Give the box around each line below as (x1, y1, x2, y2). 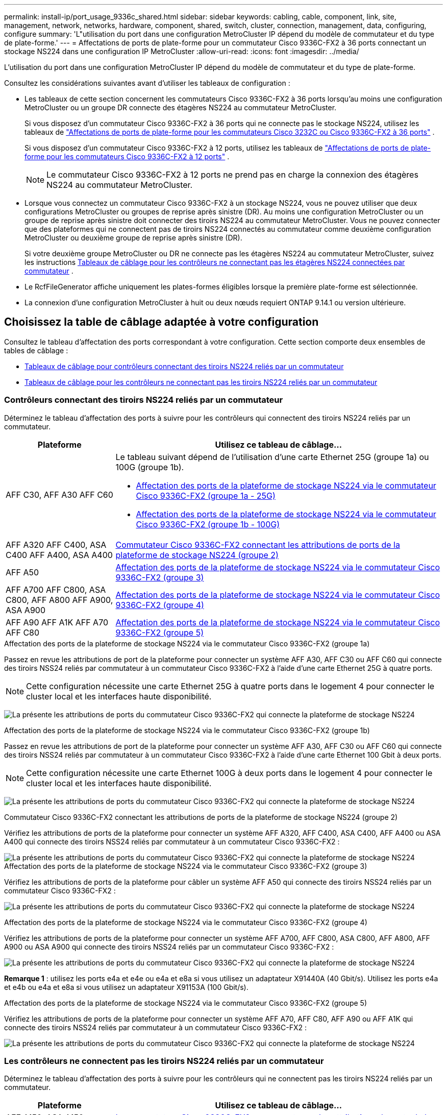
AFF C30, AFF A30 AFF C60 (6, 489, 113, 500)
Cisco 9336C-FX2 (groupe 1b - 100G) (136, 519, 280, 529)
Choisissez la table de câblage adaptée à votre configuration (4, 316, 319, 329)
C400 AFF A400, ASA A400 (6, 549, 113, 560)
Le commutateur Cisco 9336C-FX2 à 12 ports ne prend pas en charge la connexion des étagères (46, 169, 418, 180)
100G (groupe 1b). (115, 462, 184, 472)
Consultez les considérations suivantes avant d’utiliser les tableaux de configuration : (4, 79, 290, 87)
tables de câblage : (4, 346, 68, 355)
